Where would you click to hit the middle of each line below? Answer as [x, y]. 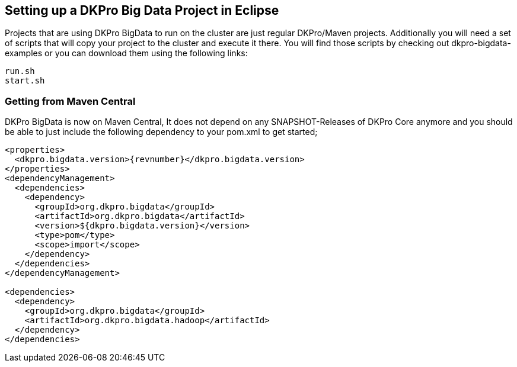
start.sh [25, 81]
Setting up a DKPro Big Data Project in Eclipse [142, 10]
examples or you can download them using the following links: [126, 53]
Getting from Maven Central [70, 101]
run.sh [20, 71]
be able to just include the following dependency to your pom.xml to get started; [161, 132]
